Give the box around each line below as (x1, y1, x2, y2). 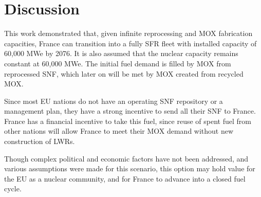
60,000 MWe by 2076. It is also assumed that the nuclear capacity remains (4, 48, 238, 59)
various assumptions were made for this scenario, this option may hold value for (4, 163, 255, 174)
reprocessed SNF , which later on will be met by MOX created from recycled (4, 68, 244, 79)
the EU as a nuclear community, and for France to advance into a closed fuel (4, 173, 246, 184)
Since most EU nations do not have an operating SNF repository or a (4, 95, 223, 106)
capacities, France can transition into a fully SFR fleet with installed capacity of (4, 38, 257, 48)
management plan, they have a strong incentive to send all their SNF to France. (4, 105, 256, 116)
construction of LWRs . (4, 136, 75, 147)
